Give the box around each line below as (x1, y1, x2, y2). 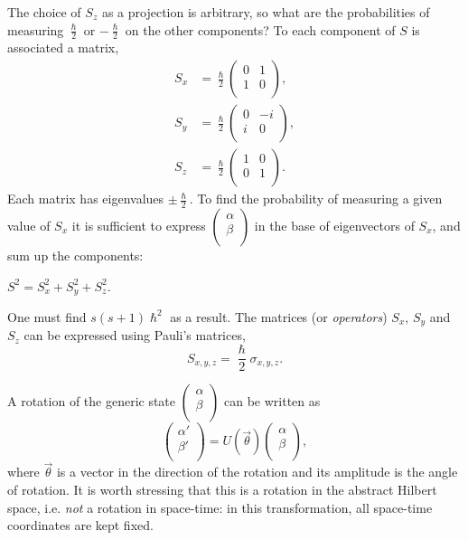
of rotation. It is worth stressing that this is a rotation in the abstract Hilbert (7, 480, 437, 499)
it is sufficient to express (71, 215, 206, 234)
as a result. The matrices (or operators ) (170, 307, 388, 326)
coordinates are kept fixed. (7, 516, 154, 535)
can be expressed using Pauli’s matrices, (23, 326, 246, 345)
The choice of (7, 3, 81, 21)
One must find (7, 307, 87, 326)
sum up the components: (7, 245, 144, 264)
